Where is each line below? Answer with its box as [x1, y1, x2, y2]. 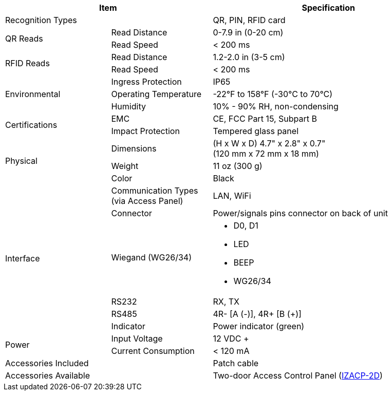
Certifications [5, 120, 58, 130]
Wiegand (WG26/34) [111, 252, 192, 262]
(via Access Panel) [111, 196, 183, 206]
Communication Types [111, 185, 198, 196]
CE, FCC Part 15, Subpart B [213, 114, 317, 124]
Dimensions [111, 143, 157, 154]
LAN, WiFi [213, 191, 251, 201]
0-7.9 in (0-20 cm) [213, 27, 284, 37]
